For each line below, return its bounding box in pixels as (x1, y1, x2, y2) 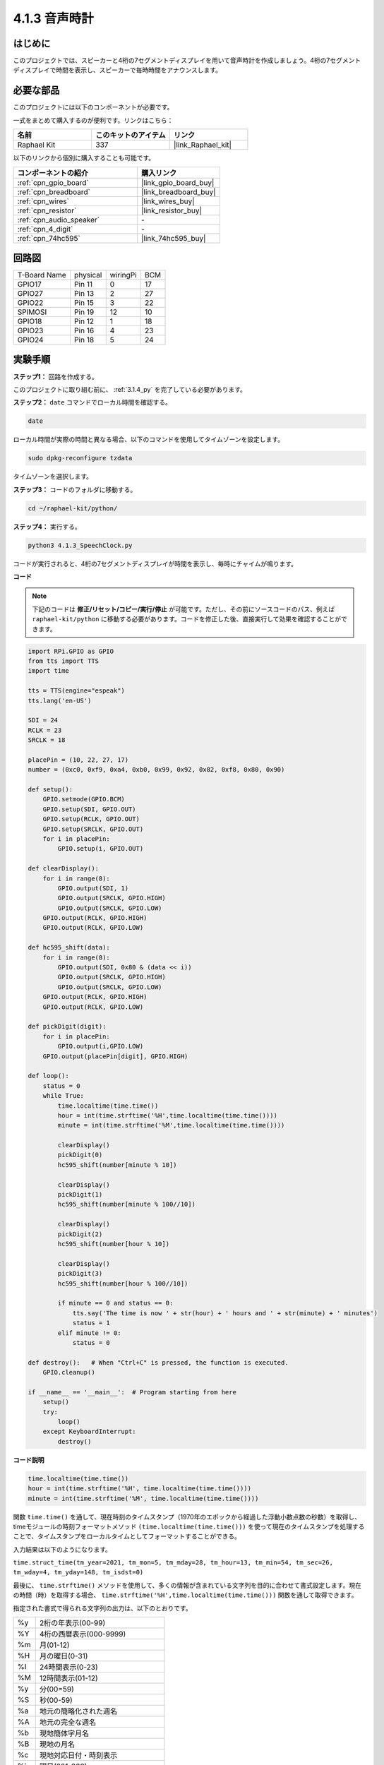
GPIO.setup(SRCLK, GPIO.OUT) (42, 825, 144, 833)
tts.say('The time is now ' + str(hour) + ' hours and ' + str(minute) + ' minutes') (72, 1309, 378, 1317)
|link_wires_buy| (141, 196, 195, 206)
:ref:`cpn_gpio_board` (17, 177, 89, 187)
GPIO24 (17, 335, 44, 345)
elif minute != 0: (57, 1329, 121, 1337)
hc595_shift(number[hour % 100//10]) (57, 1279, 188, 1288)
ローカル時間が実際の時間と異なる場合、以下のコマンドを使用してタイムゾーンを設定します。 (13, 435, 284, 444)
